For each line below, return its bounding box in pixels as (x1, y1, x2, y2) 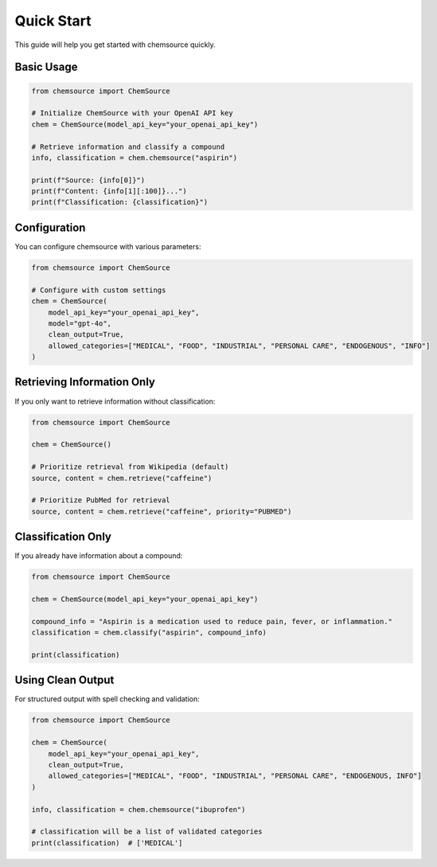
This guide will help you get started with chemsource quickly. (14, 40, 217, 49)
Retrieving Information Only (14, 375, 155, 389)
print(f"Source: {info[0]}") (31, 175, 146, 185)
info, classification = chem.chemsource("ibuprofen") (31, 805, 246, 814)
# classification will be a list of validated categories (31, 827, 263, 836)
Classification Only (14, 530, 111, 544)
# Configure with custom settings (31, 285, 166, 295)
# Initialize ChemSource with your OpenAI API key (31, 108, 234, 118)
